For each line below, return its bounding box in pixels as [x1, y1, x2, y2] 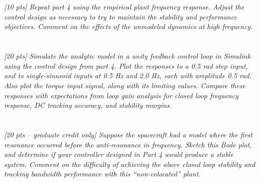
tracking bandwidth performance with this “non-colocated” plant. [4, 168, 201, 179]
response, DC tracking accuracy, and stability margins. [4, 100, 172, 110]
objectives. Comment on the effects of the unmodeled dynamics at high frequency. [4, 21, 253, 32]
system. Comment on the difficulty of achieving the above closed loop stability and [4, 158, 255, 169]
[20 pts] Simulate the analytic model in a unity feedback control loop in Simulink [4, 51, 251, 61]
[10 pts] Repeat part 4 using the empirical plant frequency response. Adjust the [4, 2, 244, 12]
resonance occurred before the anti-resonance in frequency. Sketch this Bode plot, [4, 139, 252, 149]
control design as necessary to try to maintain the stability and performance [4, 11, 237, 22]
